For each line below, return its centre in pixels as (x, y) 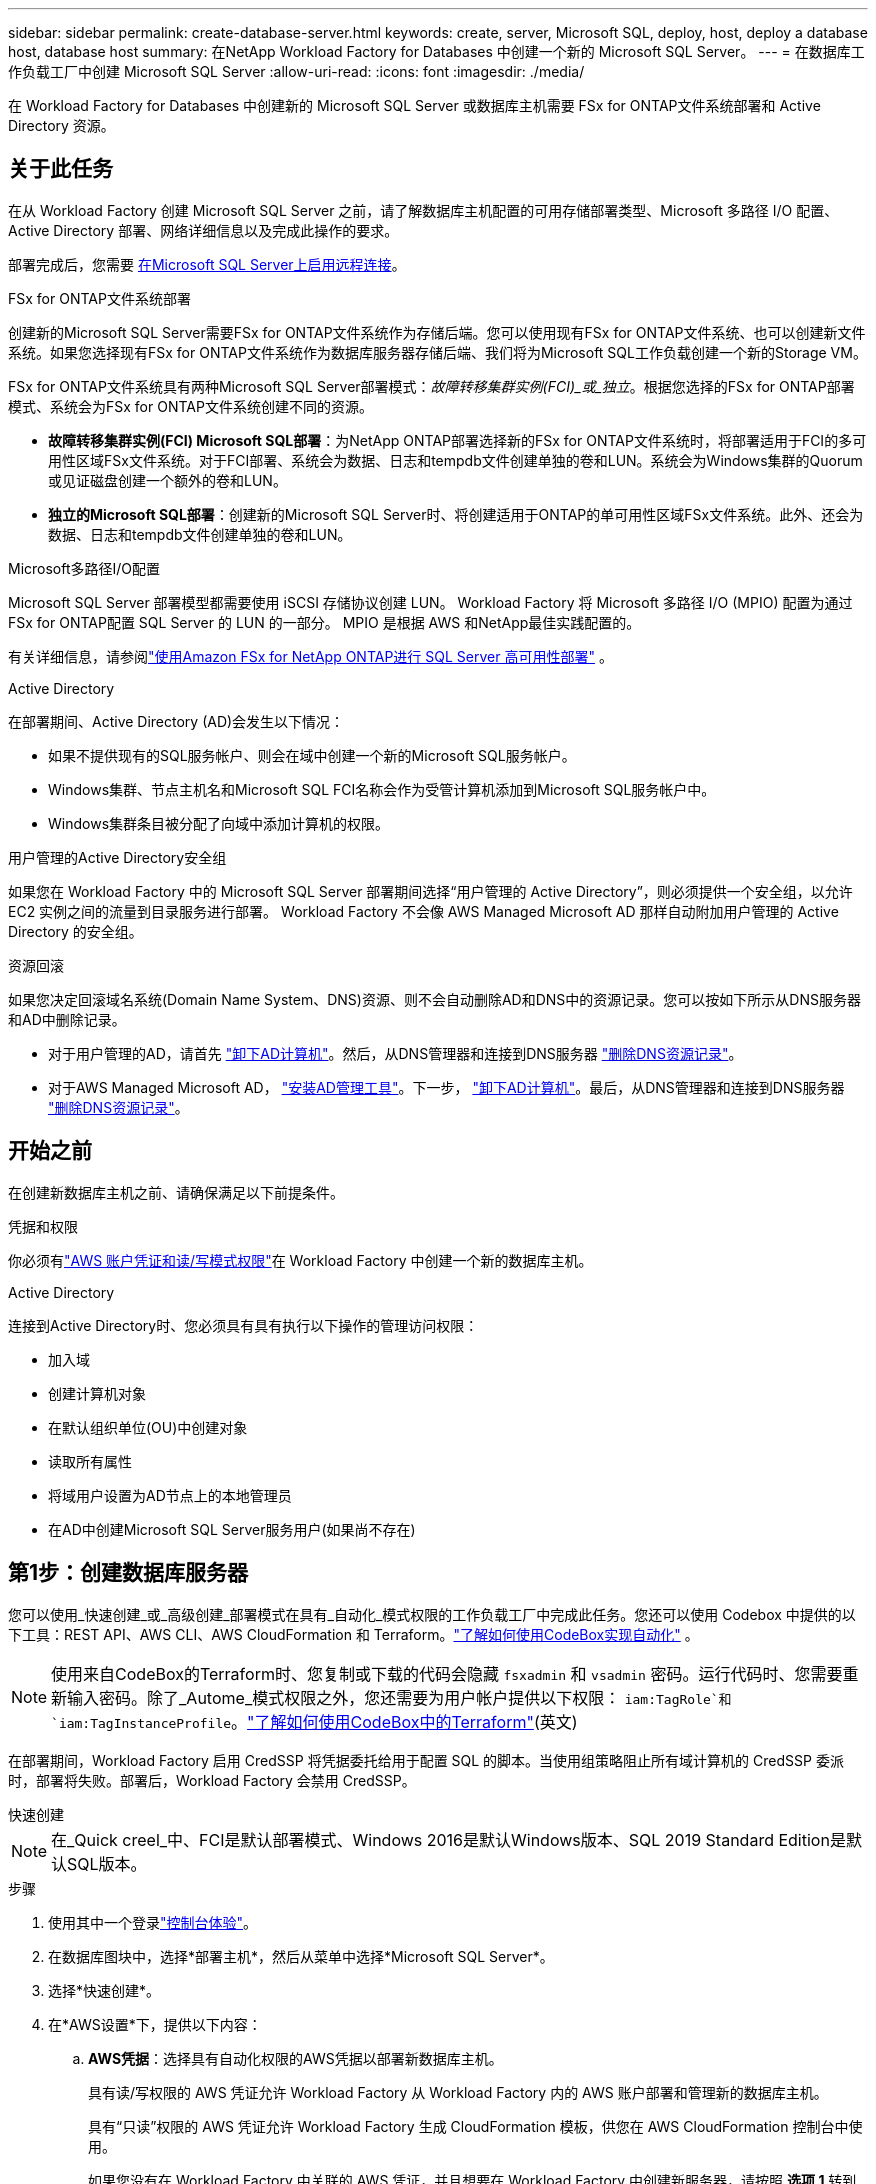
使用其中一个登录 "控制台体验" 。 (153, 1922)
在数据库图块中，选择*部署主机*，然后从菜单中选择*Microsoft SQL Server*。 (301, 1956)
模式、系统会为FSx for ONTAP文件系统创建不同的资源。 (190, 406)
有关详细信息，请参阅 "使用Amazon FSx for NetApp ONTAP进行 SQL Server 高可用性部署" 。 (310, 656)
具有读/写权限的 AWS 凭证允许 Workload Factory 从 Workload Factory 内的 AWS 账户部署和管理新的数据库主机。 (458, 2092)
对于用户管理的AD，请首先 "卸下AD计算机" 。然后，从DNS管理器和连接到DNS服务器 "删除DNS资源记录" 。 (395, 1053)
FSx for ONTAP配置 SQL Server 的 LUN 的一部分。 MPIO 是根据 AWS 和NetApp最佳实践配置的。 (324, 622)
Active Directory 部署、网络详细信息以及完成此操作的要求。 (203, 230)
